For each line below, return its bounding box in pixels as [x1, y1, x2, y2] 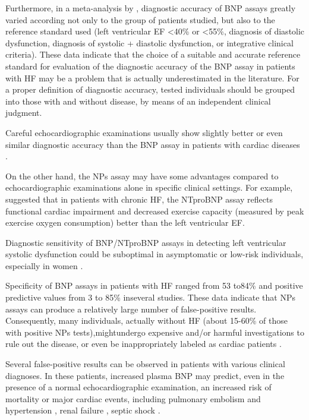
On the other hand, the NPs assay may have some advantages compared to [5, 169, 279, 182]
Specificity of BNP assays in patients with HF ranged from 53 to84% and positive [5, 279, 303, 292]
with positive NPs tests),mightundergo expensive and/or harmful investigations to [5, 326, 304, 338]
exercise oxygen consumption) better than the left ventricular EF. [5, 216, 245, 229]
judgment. [5, 106, 42, 119]
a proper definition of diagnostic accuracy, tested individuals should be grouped [5, 83, 295, 96]
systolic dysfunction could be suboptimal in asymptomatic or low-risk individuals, [5, 248, 304, 260]
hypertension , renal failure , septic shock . [5, 404, 160, 416]
